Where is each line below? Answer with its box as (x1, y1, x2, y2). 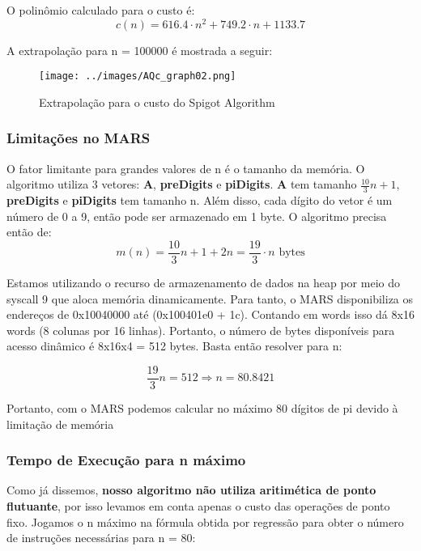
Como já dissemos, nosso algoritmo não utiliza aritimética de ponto (6, 481, 376, 498)
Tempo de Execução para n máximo (6, 450, 246, 470)
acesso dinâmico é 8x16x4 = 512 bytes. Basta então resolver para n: (6, 337, 342, 354)
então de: (6, 223, 52, 240)
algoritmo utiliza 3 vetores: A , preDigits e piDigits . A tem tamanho (6, 176, 357, 193)
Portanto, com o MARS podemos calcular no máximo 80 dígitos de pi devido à (6, 400, 398, 417)
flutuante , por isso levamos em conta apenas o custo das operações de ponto (6, 498, 390, 515)
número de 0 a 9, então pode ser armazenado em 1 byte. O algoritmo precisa (6, 207, 387, 224)
